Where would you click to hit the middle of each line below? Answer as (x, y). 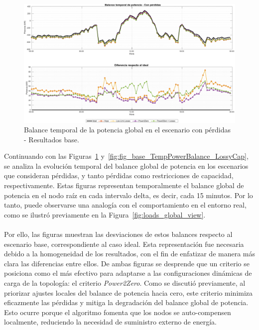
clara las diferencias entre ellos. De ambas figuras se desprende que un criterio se (127, 263)
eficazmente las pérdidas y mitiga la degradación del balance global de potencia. (126, 302)
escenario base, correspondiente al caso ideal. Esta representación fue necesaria (124, 244)
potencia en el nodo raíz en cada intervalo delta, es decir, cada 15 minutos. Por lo (129, 195)
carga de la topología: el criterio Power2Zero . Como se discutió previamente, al (125, 283)
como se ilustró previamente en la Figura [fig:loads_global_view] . (105, 214)
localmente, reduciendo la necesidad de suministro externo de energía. (110, 322)
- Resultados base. (52, 139)
